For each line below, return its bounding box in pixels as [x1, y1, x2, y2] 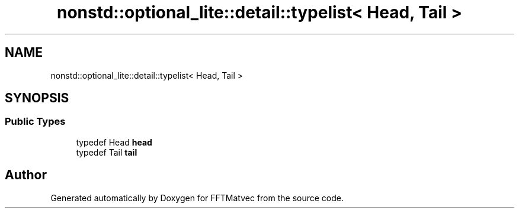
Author [5, 167, 47, 183]
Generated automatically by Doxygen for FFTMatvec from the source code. [50, 192, 344, 203]
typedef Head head [76, 137, 152, 147]
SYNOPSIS [5, 91, 69, 106]
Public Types [5, 115, 66, 128]
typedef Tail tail [76, 147, 137, 157]
